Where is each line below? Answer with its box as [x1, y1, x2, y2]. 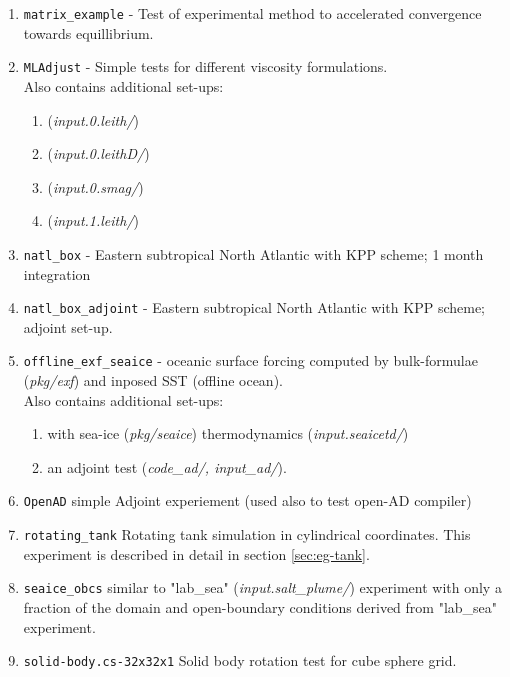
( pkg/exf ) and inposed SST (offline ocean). [23, 370, 283, 391]
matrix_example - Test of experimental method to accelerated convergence [23, 3, 482, 23]
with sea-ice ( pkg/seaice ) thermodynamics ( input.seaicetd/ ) [47, 423, 409, 444]
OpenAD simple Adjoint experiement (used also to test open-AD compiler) [23, 490, 472, 511]
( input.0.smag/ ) [47, 176, 144, 197]
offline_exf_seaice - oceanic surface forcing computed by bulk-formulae [23, 350, 478, 371]
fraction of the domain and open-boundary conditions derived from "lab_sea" [23, 596, 498, 617]
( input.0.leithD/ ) [47, 143, 150, 164]
